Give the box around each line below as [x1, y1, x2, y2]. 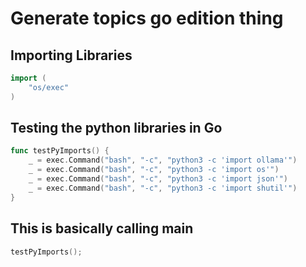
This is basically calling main [10, 220, 194, 237]
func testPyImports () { [10, 146, 110, 156]
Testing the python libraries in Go [10, 120, 223, 137]
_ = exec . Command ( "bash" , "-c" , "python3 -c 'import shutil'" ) [28, 183, 298, 193]
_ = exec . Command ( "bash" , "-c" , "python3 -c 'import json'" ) [28, 174, 288, 184]
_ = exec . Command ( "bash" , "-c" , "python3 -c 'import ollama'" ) [28, 155, 298, 166]
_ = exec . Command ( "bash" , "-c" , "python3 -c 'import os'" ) [28, 165, 280, 175]
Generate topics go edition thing [10, 7, 284, 30]
